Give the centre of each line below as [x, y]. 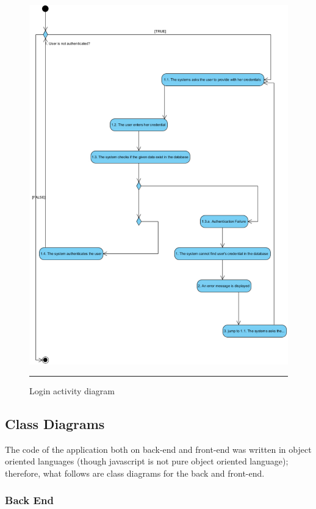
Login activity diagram [72, 390]
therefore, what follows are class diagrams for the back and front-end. [135, 473]
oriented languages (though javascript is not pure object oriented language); [147, 461]
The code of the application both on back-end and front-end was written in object [158, 449]
